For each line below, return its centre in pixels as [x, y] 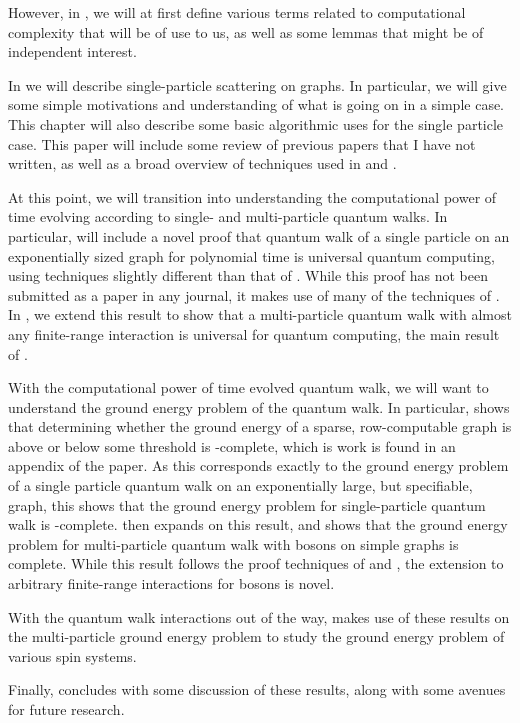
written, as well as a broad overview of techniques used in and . [202, 163]
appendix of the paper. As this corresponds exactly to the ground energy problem [258, 465]
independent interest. [72, 51]
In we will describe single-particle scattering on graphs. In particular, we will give [257, 84]
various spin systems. [72, 655]
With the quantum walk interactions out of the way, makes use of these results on [259, 616]
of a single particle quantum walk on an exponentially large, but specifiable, [240, 485]
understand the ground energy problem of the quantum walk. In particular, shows [259, 406]
